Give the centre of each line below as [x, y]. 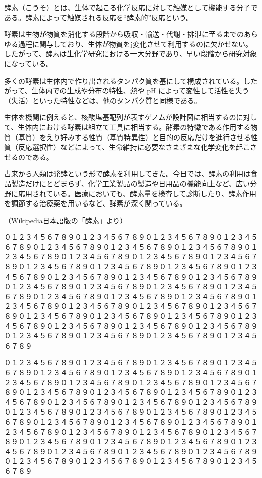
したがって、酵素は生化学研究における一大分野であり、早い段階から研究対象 [130, 54]
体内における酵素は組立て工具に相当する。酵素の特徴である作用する [138, 127]
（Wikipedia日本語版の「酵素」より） [66, 220]
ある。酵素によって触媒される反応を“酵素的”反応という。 [99, 17]
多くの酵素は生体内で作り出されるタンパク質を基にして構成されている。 [124, 80]
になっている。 [29, 63]
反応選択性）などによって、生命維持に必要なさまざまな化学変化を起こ [134, 147]
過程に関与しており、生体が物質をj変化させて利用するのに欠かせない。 [135, 44]
